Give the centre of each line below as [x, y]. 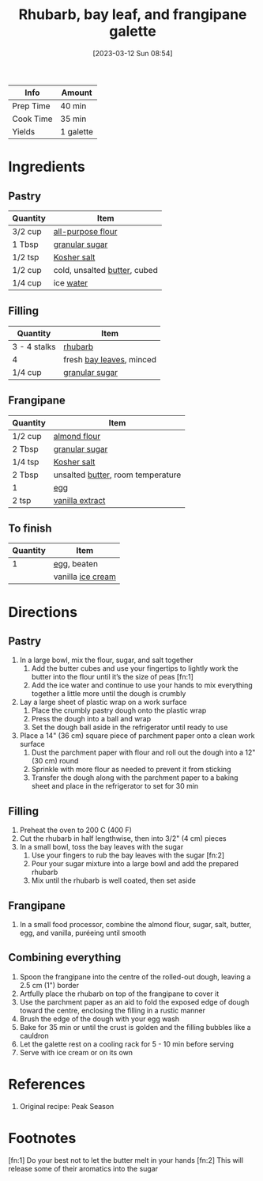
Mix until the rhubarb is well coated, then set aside [113, 880]
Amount [77, 93]
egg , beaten [76, 564]
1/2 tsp [26, 257]
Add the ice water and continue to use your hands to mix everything [142, 685]
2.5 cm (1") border [49, 985]
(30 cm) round [55, 761]
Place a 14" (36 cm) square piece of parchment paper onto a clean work [137, 736]
